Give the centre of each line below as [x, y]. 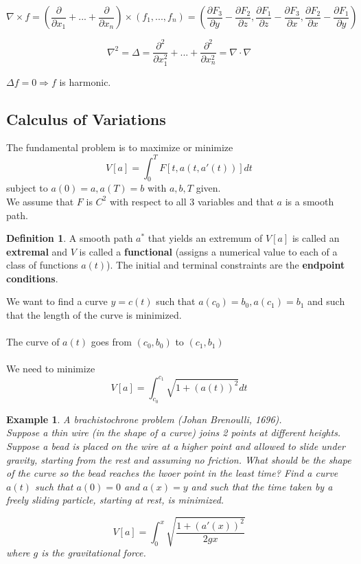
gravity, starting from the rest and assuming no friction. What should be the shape [179, 459]
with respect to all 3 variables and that [191, 201]
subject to [27, 188]
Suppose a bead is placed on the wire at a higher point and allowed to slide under [176, 445]
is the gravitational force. [94, 553]
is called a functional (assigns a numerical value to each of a [208, 251]
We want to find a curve [57, 301]
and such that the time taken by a [262, 486]
